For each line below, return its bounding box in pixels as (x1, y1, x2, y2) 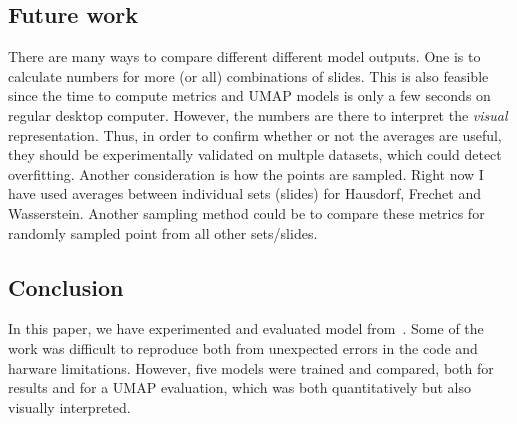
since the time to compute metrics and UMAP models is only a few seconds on (8, 85, 491, 106)
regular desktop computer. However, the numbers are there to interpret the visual (8, 104, 508, 125)
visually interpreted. (8, 396, 131, 417)
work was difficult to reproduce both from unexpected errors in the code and (8, 337, 478, 358)
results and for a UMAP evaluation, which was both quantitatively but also (8, 377, 472, 398)
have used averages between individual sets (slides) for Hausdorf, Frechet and (8, 183, 481, 204)
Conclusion (8, 271, 124, 302)
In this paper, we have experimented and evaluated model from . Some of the (8, 318, 484, 339)
